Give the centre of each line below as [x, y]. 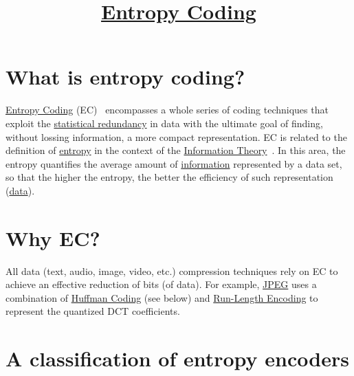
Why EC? [53, 237]
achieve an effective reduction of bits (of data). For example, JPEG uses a [161, 284]
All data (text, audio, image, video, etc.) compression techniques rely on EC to [172, 270]
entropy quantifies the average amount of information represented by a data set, [174, 163]
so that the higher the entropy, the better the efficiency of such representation [169, 177]
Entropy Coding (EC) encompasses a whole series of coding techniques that [167, 110]
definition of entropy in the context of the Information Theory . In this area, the [176, 150]
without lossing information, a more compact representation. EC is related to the [176, 136]
